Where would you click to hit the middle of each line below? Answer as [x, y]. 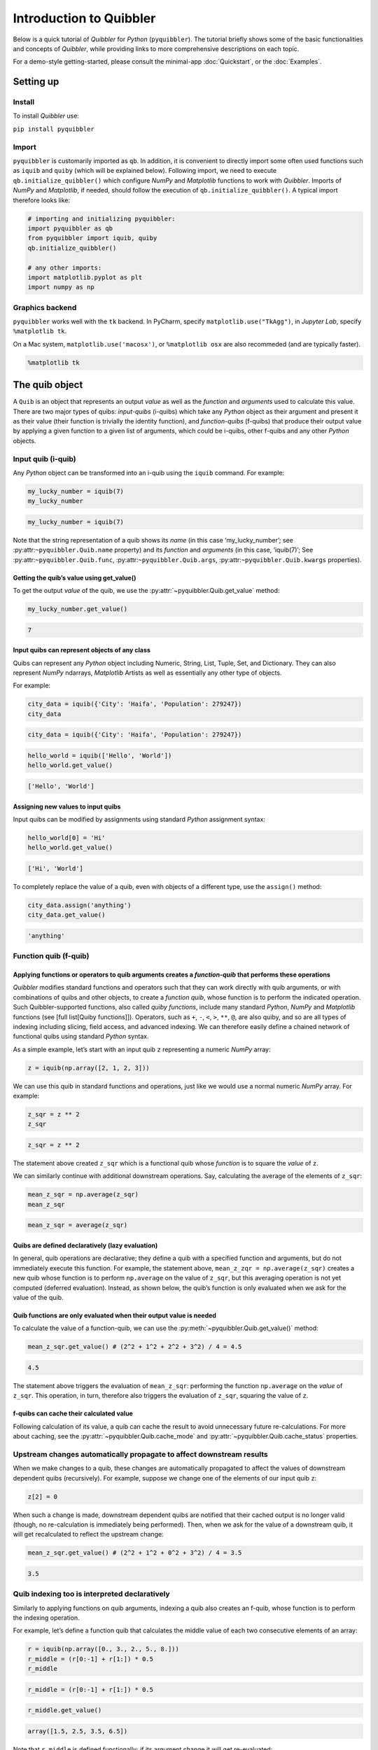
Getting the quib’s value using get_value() [75, 577]
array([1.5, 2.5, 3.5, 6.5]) [78, 1731]
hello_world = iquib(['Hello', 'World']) [100, 755]
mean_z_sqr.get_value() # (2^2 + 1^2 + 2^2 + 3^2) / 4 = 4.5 [135, 1347]
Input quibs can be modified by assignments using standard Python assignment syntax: [139, 819]
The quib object [48, 385]
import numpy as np [61, 287]
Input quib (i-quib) [44, 458]
